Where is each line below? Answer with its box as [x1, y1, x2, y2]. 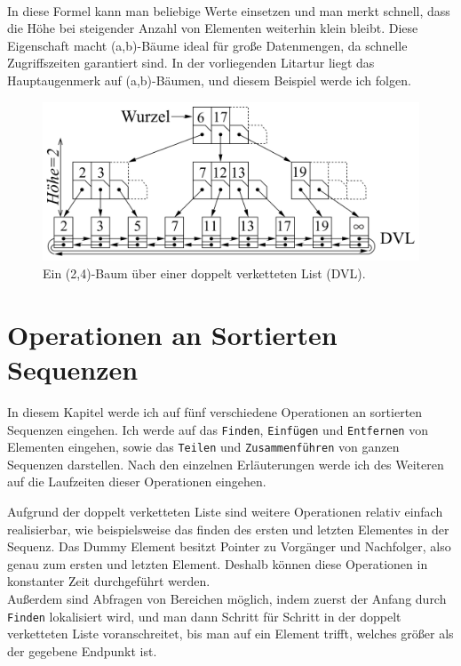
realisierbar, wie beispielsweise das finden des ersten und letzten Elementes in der [7, 519, 449, 538]
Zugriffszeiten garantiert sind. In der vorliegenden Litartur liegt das [7, 53, 375, 72]
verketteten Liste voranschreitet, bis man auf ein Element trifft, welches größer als [7, 624, 454, 643]
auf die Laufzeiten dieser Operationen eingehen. [7, 472, 266, 491]
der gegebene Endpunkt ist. [7, 641, 157, 660]
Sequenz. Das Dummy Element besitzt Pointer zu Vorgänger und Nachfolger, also [7, 537, 451, 556]
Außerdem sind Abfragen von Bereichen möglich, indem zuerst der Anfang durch [7, 590, 447, 607]
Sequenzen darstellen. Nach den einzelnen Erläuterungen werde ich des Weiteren [7, 454, 444, 473]
